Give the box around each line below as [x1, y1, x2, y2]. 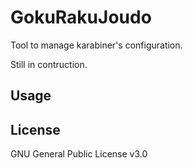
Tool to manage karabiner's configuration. [10, 39, 183, 51]
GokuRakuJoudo [10, 6, 152, 29]
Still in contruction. [10, 58, 88, 70]
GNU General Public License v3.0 [10, 148, 148, 160]
